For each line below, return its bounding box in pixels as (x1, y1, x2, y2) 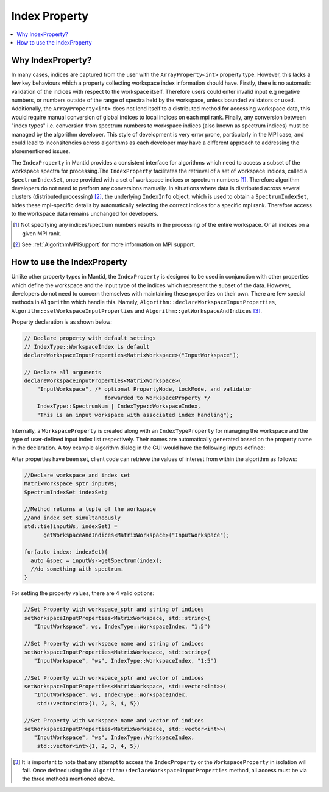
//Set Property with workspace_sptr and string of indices (24, 606, 204, 613)
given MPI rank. (22, 229, 62, 237)
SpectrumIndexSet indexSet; (24, 488, 108, 496)
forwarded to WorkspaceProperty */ (104, 394, 211, 401)
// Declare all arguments (24, 369, 102, 376)
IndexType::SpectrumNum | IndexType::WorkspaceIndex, (37, 403, 201, 410)
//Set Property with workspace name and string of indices (24, 640, 204, 647)
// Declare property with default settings (24, 335, 157, 341)
